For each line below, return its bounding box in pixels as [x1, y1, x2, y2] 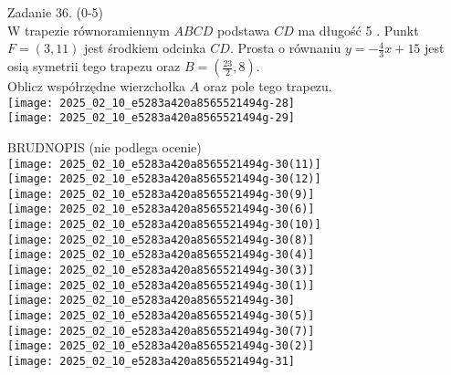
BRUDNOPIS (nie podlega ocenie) [7, 137, 202, 156]
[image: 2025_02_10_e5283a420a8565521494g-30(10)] [7, 218, 321, 232]
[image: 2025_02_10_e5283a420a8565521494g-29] [7, 111, 295, 125]
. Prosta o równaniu [229, 38, 341, 57]
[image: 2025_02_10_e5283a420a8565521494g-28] [7, 96, 295, 109]
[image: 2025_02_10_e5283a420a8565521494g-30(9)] [7, 187, 315, 201]
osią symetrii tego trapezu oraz [7, 57, 181, 76]
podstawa [216, 20, 270, 39]
